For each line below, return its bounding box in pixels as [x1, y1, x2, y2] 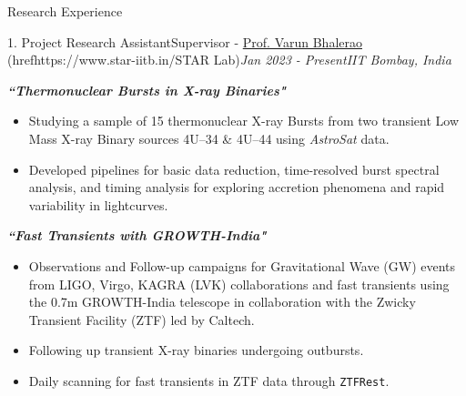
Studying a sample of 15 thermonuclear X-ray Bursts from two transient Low [28, 111, 460, 130]
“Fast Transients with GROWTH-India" [7, 226, 267, 245]
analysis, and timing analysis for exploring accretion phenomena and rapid [28, 178, 445, 197]
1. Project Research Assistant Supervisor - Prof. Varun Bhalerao [7, 32, 362, 51]
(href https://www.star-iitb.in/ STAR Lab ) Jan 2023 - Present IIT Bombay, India [7, 50, 451, 69]
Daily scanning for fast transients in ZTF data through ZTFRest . [28, 371, 390, 390]
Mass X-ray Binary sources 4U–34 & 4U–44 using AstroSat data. [28, 128, 390, 147]
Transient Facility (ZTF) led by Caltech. [28, 310, 255, 329]
